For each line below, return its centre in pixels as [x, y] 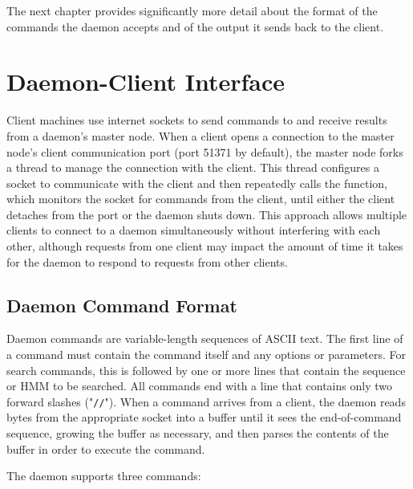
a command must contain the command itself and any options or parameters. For [206, 355]
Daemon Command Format [122, 305]
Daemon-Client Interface [146, 81]
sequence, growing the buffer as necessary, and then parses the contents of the [198, 433]
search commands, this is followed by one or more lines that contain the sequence [206, 370]
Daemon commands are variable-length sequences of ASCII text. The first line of [205, 338]
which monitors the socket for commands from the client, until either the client [201, 199]
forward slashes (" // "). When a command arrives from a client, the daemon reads [206, 401]
